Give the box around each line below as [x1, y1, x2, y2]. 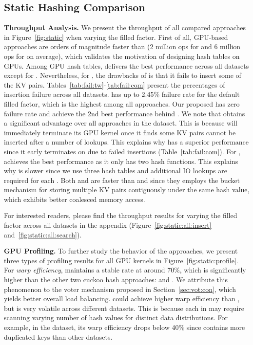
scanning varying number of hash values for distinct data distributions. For [4, 312, 228, 323]
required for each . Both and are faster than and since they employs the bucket [4, 175, 240, 185]
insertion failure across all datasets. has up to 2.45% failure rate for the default [4, 89, 240, 99]
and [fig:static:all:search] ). [4, 229, 82, 239]
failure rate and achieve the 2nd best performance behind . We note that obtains [4, 108, 245, 118]
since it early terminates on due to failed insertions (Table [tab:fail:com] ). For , [4, 146, 241, 156]
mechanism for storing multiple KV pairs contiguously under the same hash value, [4, 184, 250, 195]
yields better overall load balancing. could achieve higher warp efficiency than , [4, 293, 240, 304]
